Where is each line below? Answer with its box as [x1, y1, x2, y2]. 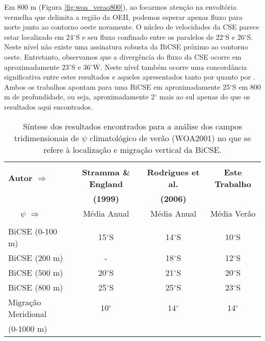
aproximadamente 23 [4, 61, 69, 72]
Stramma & [82, 166, 130, 178]
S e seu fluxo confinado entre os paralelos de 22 [75, 31, 223, 42]
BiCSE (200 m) [8, 251, 63, 264]
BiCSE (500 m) [8, 266, 63, 278]
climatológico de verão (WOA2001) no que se [90, 132, 251, 144]
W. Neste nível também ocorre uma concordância [93, 61, 247, 72]
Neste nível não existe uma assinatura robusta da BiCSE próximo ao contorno [4, 41, 248, 52]
